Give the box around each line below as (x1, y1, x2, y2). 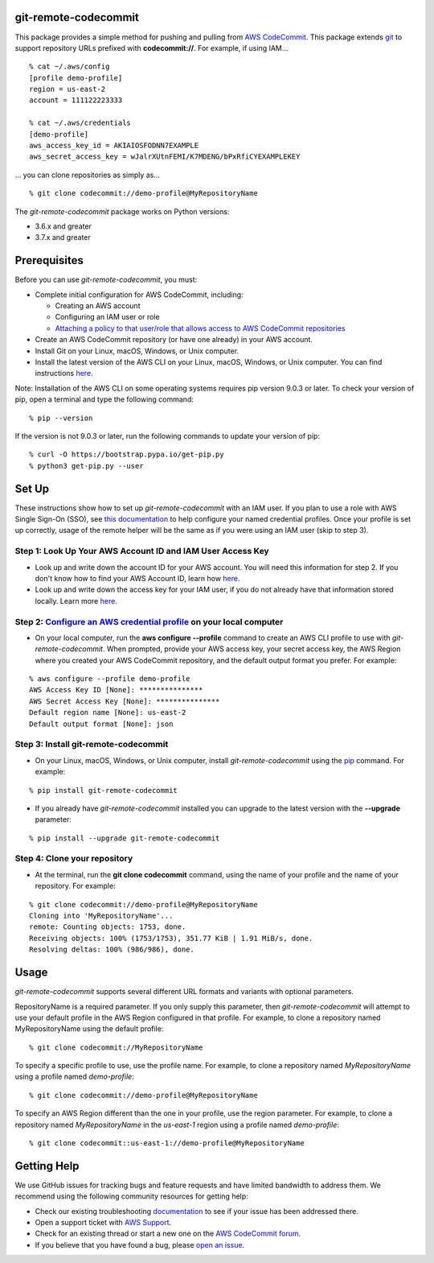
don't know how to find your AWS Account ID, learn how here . (35, 573, 240, 583)
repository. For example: (35, 881, 116, 891)
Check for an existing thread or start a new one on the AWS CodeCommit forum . (35, 1228, 301, 1239)
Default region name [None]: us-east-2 (29, 708, 186, 717)
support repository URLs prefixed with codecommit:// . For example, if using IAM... (14, 43, 289, 52)
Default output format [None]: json (29, 719, 174, 728)
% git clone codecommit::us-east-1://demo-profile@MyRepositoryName (29, 1139, 305, 1148)
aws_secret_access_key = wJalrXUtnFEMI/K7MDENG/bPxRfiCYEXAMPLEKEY (29, 152, 301, 161)
